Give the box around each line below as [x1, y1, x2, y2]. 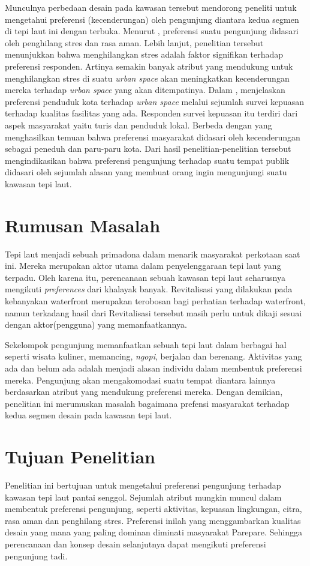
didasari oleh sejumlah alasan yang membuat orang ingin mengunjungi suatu [5, 166, 287, 178]
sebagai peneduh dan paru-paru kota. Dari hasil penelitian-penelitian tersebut [5, 142, 291, 155]
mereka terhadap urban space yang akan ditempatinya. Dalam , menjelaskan [5, 83, 285, 96]
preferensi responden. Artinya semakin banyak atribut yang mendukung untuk [5, 59, 293, 72]
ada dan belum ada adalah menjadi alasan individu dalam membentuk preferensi [5, 361, 302, 374]
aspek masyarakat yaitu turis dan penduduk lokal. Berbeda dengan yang [5, 118, 272, 131]
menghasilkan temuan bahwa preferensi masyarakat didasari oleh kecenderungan [5, 130, 300, 143]
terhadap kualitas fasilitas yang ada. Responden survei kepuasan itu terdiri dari [5, 107, 298, 119]
